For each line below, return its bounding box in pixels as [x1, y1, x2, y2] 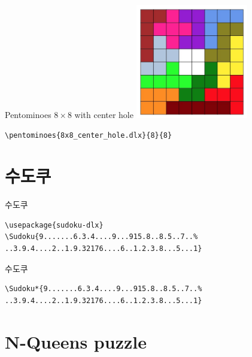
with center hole [74, 108, 133, 120]
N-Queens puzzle [5, 329, 147, 353]
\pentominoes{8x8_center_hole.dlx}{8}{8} [5, 131, 172, 140]
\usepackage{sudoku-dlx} [5, 220, 104, 229]
